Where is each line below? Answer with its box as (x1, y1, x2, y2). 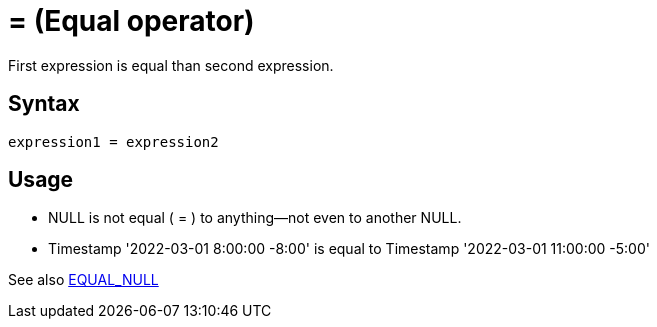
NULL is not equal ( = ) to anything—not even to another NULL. (48, 209, 462, 227)
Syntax (8, 91, 80, 117)
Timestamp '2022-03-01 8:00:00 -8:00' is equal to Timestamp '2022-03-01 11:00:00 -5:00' (48, 240, 650, 258)
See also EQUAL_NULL (8, 271, 159, 289)
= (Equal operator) (8, 4, 255, 38)
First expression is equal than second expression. (8, 56, 334, 74)
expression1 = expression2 (8, 133, 219, 150)
